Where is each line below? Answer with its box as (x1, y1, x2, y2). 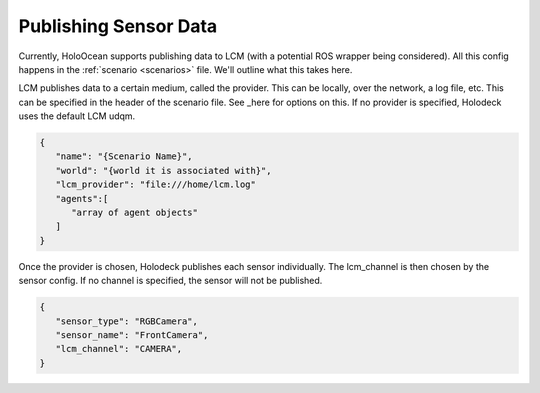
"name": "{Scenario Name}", (55, 151, 194, 162)
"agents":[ (55, 193, 109, 204)
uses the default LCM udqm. (18, 110, 136, 122)
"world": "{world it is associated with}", (55, 165, 272, 176)
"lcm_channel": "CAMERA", (55, 343, 183, 355)
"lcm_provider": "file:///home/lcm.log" (55, 179, 257, 190)
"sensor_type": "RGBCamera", (55, 315, 199, 327)
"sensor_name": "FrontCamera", (55, 329, 209, 340)
